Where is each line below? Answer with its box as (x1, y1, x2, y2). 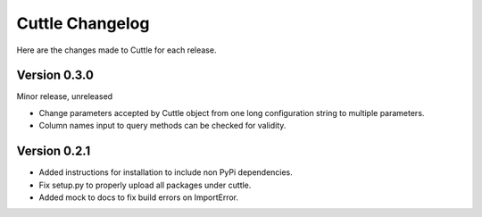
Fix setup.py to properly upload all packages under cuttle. (38, 179, 252, 190)
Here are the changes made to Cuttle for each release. (16, 45, 217, 55)
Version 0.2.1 (16, 144, 91, 159)
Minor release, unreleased (16, 91, 113, 102)
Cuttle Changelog (16, 13, 150, 33)
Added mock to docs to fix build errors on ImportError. (38, 192, 238, 203)
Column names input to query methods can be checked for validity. (38, 121, 287, 131)
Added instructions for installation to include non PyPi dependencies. (38, 167, 294, 178)
